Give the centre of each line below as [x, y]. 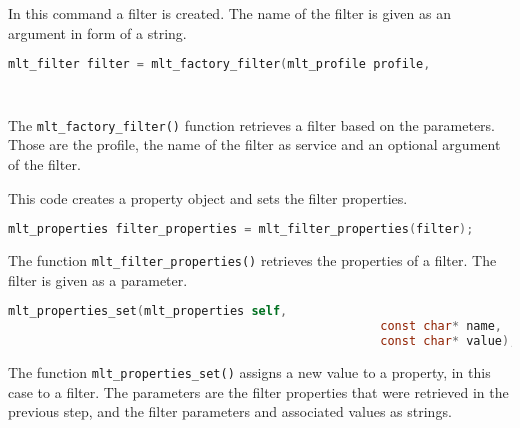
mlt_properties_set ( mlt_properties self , [148, 311]
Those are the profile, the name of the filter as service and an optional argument [254, 144]
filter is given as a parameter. [98, 279]
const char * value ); [448, 341]
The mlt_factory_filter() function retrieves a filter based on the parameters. [251, 124]
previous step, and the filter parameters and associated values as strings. [230, 411]
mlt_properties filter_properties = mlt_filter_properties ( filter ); [241, 229]
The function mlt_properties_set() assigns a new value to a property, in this [249, 372]
